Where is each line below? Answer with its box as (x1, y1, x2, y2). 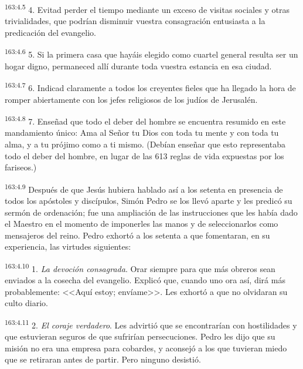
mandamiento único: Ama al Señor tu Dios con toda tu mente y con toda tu (5, 126, 279, 139)
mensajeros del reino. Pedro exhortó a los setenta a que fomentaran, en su (5, 229, 270, 241)
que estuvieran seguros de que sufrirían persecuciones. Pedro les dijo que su (5, 330, 275, 343)
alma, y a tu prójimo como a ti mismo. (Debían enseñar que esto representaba (5, 137, 285, 150)
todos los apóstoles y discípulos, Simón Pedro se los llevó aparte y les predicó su (5, 194, 292, 206)
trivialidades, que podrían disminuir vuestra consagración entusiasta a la (5, 15, 265, 27)
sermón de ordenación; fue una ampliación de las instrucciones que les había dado (5, 206, 298, 218)
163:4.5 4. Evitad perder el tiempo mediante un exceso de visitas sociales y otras (5, 2, 290, 15)
